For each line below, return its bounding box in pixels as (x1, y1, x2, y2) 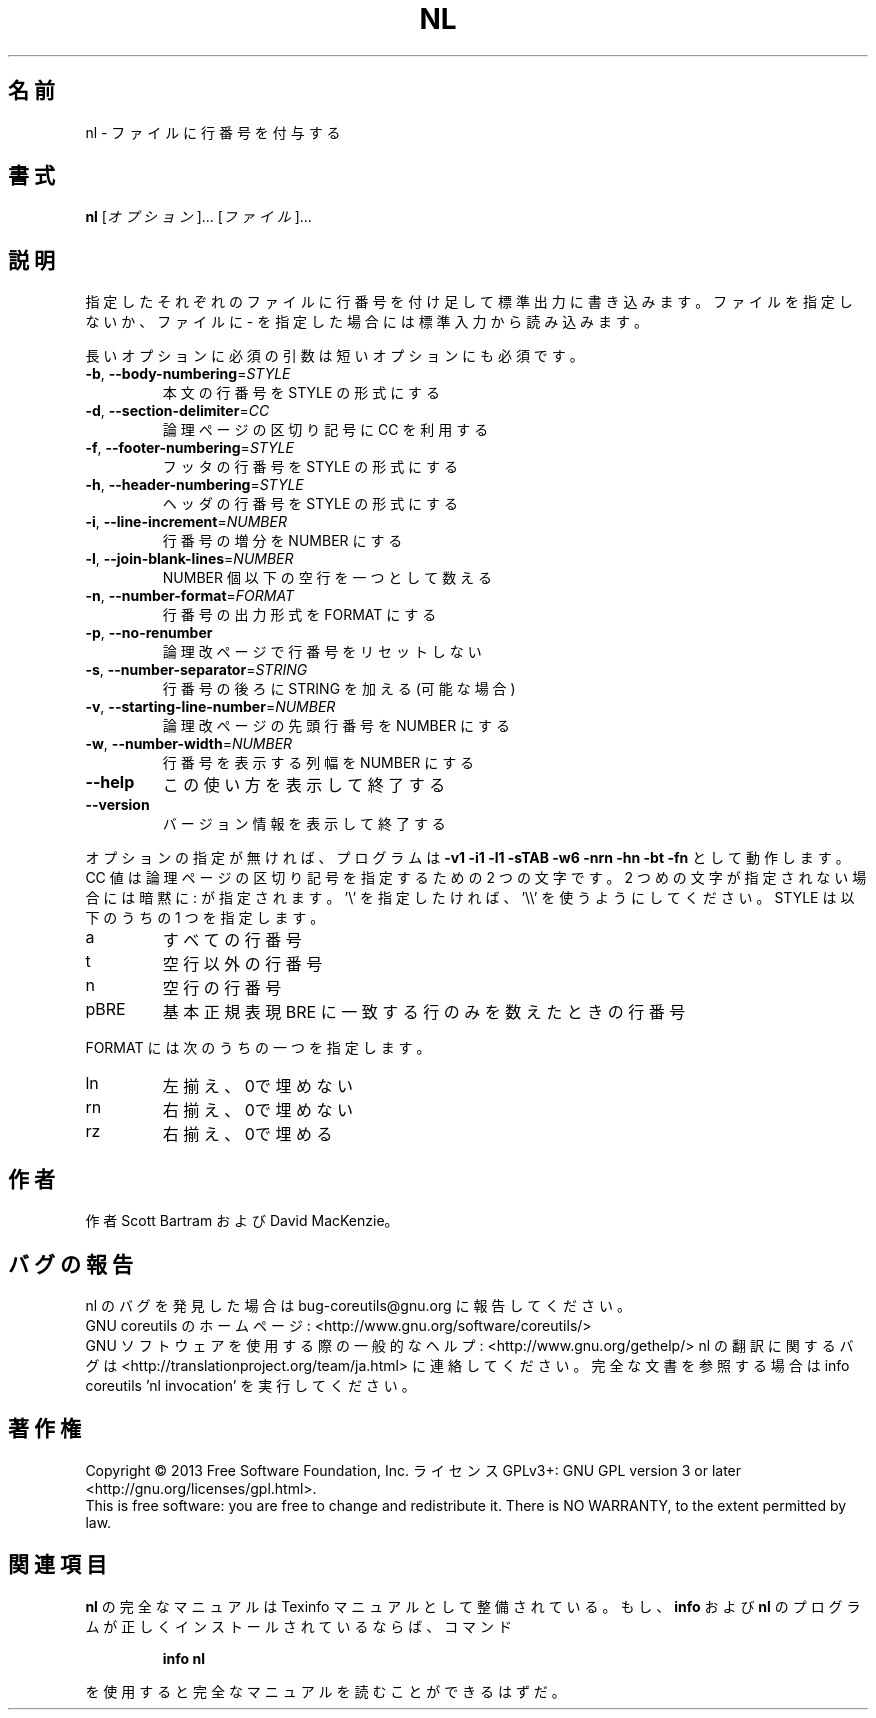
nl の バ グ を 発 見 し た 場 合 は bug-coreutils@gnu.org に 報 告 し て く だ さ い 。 (85, 1296, 631, 1314)
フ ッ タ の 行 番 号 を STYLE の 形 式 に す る (162, 458, 458, 476)
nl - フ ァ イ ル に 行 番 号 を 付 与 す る (85, 123, 341, 141)
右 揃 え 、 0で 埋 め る (162, 1124, 333, 1145)
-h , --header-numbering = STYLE (85, 476, 304, 494)
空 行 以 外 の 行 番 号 (162, 954, 323, 975)
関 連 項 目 (8, 1552, 107, 1578)
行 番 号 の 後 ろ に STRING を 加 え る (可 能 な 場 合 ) (162, 680, 516, 698)
